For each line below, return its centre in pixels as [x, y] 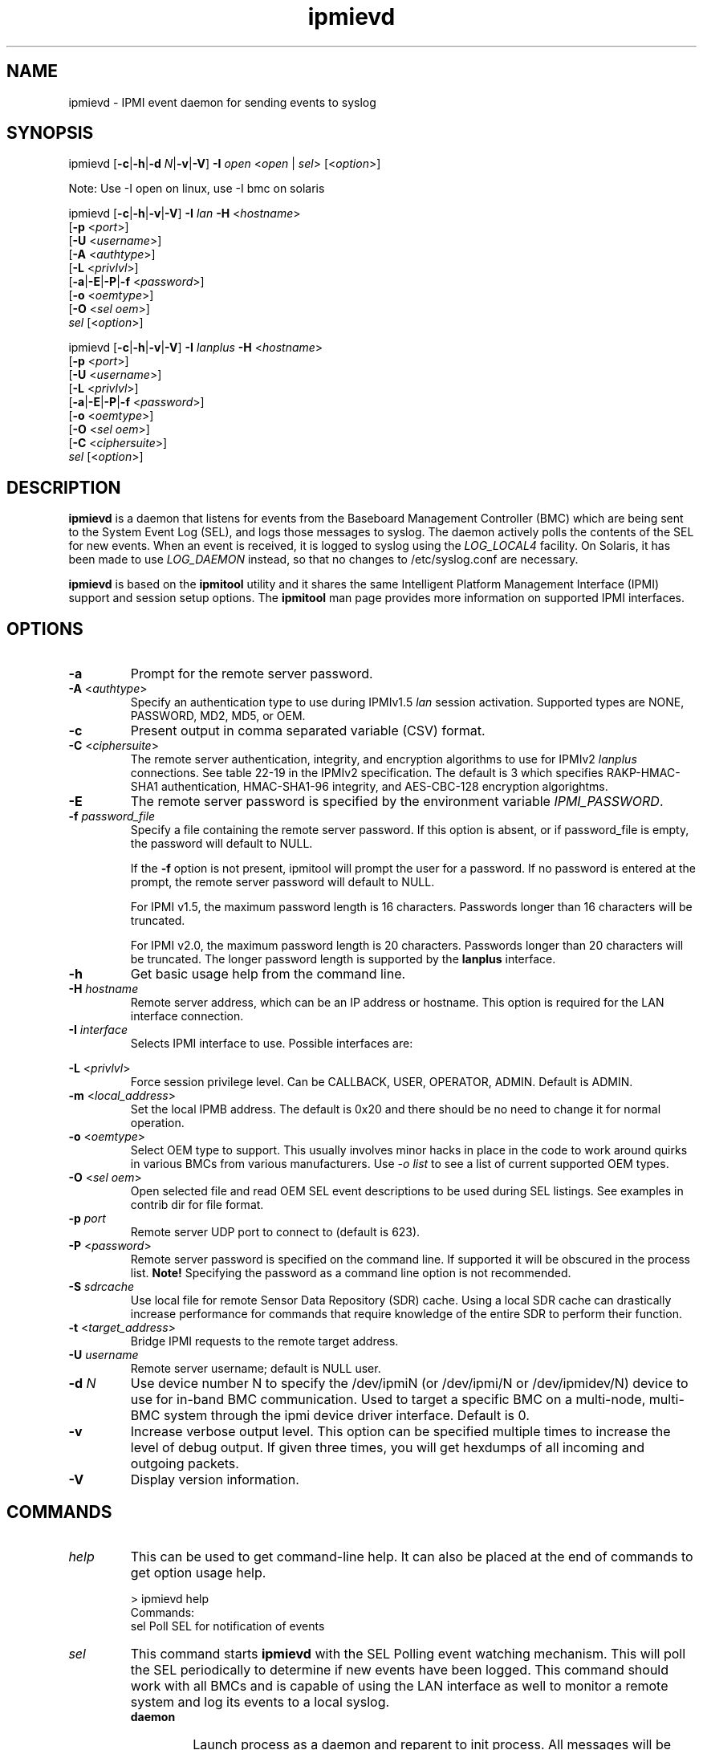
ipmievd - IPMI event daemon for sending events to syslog [222, 102]
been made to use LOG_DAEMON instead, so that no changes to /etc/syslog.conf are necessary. [323, 560]
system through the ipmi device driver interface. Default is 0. [346, 1416]
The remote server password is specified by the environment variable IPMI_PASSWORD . [397, 802]
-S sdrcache [101, 1287]
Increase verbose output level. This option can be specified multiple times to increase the [400, 1432]
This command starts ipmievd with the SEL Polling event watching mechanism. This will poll [408, 1653]
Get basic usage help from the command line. [268, 974]
